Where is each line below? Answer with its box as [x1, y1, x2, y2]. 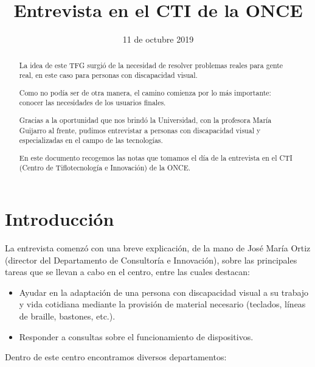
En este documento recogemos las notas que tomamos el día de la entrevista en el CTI [19, 152, 292, 163]
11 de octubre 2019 [122, 33, 194, 46]
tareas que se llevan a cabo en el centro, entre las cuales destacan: [5, 265, 250, 278]
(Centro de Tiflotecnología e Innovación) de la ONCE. [19, 163, 191, 173]
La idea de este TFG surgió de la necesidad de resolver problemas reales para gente [19, 60, 283, 70]
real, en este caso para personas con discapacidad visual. [19, 70, 198, 80]
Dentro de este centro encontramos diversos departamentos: [5, 351, 227, 363]
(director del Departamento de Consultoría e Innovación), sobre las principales [5, 253, 297, 266]
